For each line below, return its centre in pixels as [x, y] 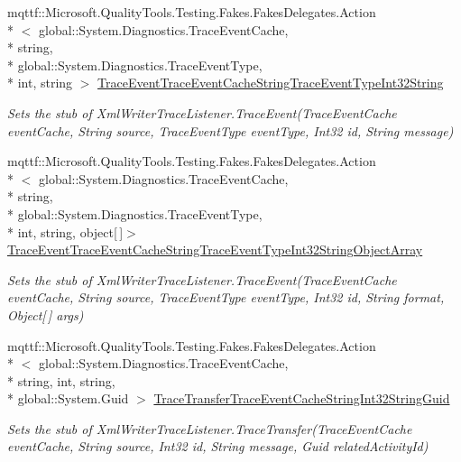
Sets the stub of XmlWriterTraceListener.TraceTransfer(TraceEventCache [210, 428]
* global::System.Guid [68, 398]
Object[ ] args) [46, 314]
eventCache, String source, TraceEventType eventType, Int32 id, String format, [226, 297]
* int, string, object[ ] [65, 231]
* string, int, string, [61, 380]
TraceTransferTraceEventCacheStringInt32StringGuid [302, 398]
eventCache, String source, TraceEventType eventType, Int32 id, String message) [230, 130]
